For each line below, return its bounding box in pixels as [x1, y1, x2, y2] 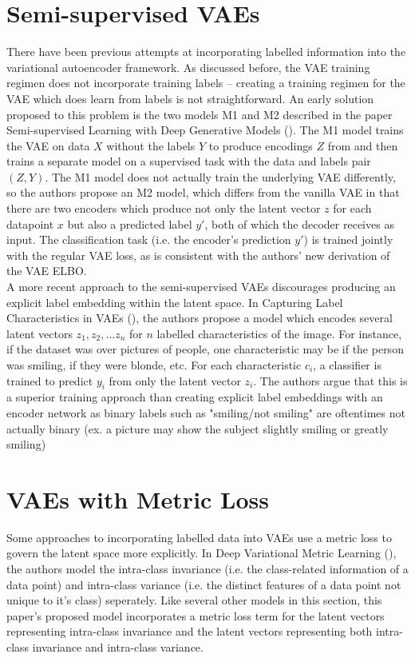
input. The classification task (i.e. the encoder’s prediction [6, 231, 291, 248]
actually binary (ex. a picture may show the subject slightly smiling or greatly [6, 420, 389, 437]
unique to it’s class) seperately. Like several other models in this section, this [6, 592, 382, 608]
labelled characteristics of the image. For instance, [156, 325, 402, 341]
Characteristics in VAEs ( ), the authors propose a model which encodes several [6, 309, 393, 326]
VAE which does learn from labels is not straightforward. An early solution [6, 90, 374, 106]
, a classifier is [313, 357, 381, 373]
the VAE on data [6, 137, 90, 154]
